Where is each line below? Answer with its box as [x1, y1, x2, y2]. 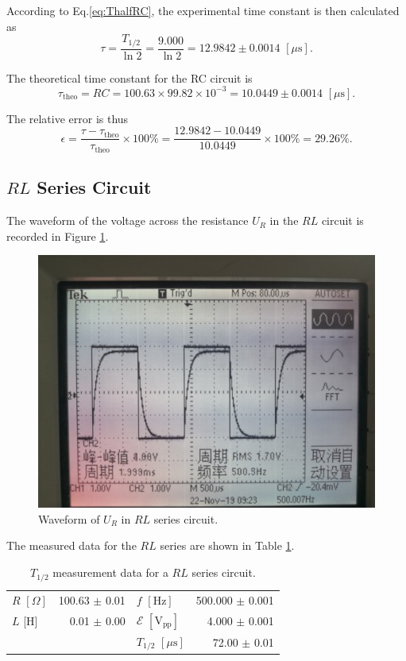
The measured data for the [6, 537, 137, 554]
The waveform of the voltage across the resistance [6, 212, 249, 229]
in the [269, 212, 299, 229]
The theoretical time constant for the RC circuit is [6, 69, 253, 86]
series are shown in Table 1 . [160, 537, 295, 554]
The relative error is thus [6, 110, 129, 126]
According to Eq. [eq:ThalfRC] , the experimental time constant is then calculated [6, 2, 400, 18]
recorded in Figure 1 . [6, 227, 109, 244]
